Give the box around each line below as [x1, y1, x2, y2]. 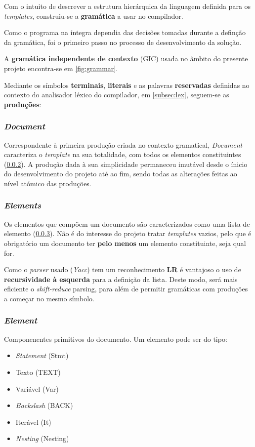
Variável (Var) [15, 383, 59, 394]
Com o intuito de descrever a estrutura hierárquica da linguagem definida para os [4, 1, 251, 11]
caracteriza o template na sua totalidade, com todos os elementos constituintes [4, 149, 241, 160]
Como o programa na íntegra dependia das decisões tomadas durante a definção [4, 27, 246, 38]
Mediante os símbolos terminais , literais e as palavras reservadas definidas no [4, 80, 250, 90]
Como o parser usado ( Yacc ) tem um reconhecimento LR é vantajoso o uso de [4, 264, 241, 275]
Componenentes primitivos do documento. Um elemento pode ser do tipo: [4, 333, 227, 344]
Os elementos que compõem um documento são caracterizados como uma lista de [4, 218, 250, 229]
